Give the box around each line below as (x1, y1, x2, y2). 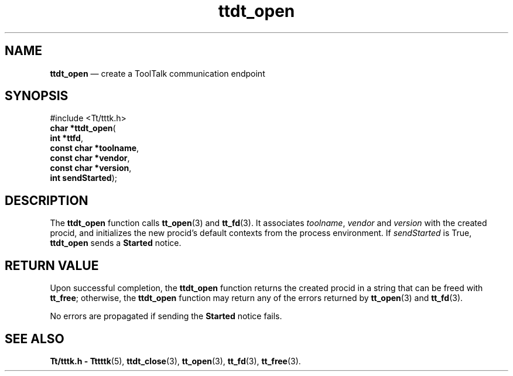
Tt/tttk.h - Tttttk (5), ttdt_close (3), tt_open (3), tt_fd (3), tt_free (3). (50, 356, 301, 366)
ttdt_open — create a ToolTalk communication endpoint (50, 68, 265, 78)
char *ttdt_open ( (50, 123, 116, 134)
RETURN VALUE (5, 258, 99, 273)
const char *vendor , (50, 153, 130, 163)
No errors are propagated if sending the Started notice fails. (50, 311, 282, 322)
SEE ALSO (5, 331, 64, 346)
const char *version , (50, 163, 132, 173)
